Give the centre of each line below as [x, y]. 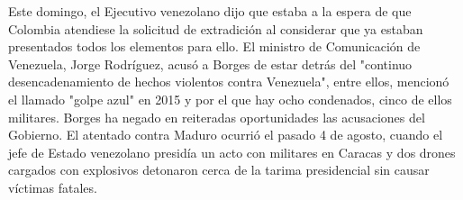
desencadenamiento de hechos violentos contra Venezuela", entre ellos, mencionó [229, 82]
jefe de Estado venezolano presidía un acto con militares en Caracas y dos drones [232, 152]
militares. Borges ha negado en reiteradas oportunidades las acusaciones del [217, 117]
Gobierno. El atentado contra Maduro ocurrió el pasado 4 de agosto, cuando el [226, 135]
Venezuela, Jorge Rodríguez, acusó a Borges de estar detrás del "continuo [210, 64]
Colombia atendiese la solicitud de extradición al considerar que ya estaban [216, 28]
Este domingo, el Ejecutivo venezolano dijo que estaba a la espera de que [210, 11]
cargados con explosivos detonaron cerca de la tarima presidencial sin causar [219, 170]
